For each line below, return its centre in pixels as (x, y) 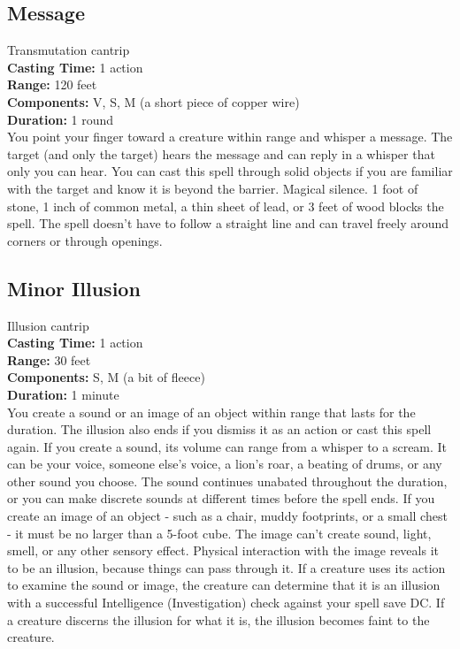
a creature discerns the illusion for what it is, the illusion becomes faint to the (218, 619)
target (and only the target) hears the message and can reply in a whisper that (221, 153)
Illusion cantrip (48, 325)
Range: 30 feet (49, 359)
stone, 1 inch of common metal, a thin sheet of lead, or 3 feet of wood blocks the (226, 206)
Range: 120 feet (52, 84)
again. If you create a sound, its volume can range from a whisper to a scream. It (227, 446)
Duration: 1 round (61, 119)
